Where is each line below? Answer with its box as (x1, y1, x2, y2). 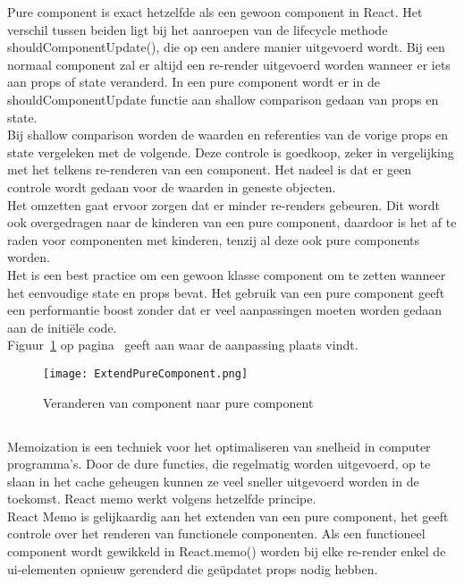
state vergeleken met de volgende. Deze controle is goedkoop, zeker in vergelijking (7, 142, 454, 161)
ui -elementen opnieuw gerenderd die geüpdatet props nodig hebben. (7, 559, 378, 578)
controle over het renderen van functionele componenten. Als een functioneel (7, 524, 426, 543)
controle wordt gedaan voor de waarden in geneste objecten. (7, 177, 336, 196)
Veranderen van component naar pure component (43, 393, 314, 411)
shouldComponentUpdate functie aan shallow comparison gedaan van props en (7, 89, 439, 108)
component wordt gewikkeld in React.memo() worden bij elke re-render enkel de (7, 542, 446, 561)
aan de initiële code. (7, 317, 117, 336)
